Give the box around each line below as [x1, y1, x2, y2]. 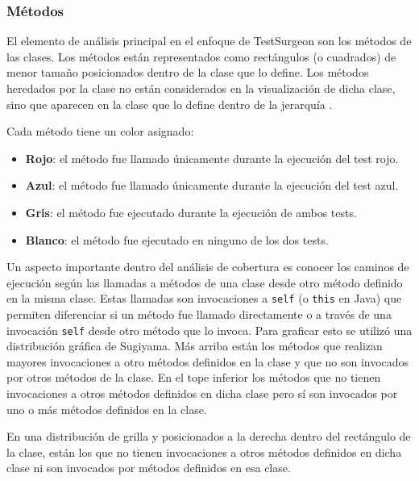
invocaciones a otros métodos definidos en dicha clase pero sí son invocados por [6, 385, 398, 402]
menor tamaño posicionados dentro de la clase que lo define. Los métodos [6, 64, 369, 81]
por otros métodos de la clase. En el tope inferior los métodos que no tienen [6, 369, 381, 386]
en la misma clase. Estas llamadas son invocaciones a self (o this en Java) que [6, 290, 402, 307]
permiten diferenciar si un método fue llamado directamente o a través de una [6, 306, 392, 322]
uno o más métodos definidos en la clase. [6, 400, 207, 417]
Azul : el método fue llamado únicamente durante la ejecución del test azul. [25, 177, 399, 194]
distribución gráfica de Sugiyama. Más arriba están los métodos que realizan [6, 337, 383, 354]
